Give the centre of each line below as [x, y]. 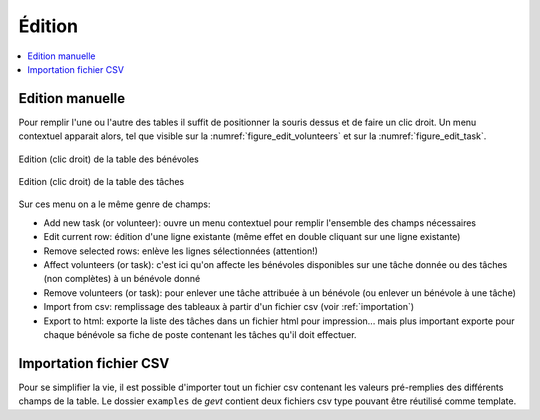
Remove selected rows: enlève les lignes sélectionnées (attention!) [181, 251]
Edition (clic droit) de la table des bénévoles [108, 159]
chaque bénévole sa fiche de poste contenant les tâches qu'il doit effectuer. [200, 334]
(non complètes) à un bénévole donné [122, 279]
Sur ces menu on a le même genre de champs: [114, 204]
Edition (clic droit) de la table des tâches [101, 182]
